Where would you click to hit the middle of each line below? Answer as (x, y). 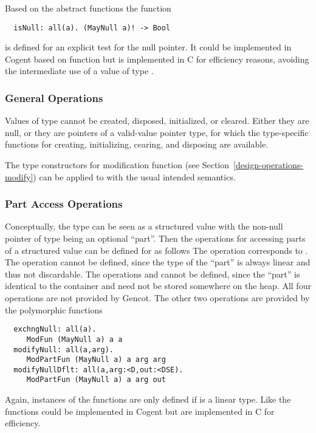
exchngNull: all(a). (55, 329)
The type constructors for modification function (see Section (117, 165)
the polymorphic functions (54, 309)
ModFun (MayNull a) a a (74, 339)
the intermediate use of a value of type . (79, 71)
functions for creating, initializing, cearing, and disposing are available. (137, 144)
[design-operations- (268, 165)
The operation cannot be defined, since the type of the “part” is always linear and (158, 262)
